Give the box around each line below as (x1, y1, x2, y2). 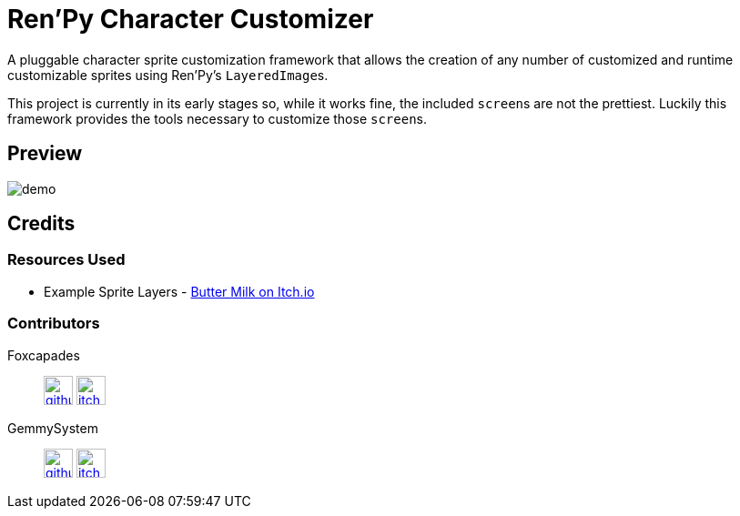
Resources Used (7, 250, 126, 269)
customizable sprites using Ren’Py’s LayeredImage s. (7, 66, 329, 83)
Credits (7, 212, 76, 236)
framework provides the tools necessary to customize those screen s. (7, 110, 428, 126)
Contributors (7, 314, 100, 333)
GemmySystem (7, 420, 98, 436)
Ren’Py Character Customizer (7, 4, 374, 35)
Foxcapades (7, 347, 80, 363)
